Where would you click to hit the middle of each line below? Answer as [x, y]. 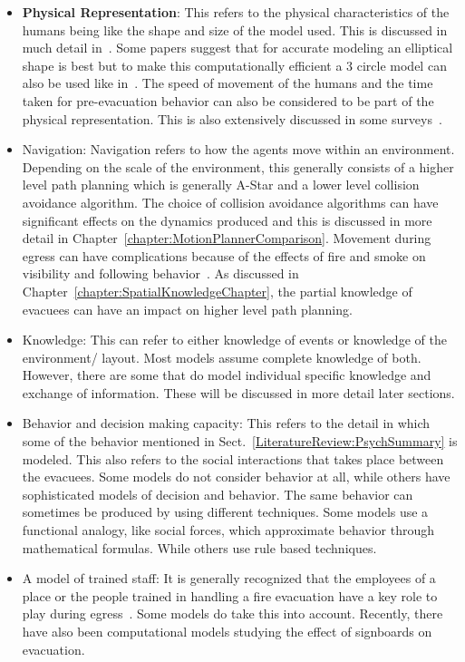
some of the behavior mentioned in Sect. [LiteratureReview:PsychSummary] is [240, 441]
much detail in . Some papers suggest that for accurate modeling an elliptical [237, 48]
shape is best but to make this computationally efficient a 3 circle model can [234, 65]
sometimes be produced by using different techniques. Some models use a [225, 512]
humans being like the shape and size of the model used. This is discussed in [235, 29]
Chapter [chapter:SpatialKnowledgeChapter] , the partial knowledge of [217, 291]
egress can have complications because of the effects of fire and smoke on [224, 255]
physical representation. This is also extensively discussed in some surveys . [232, 118]
